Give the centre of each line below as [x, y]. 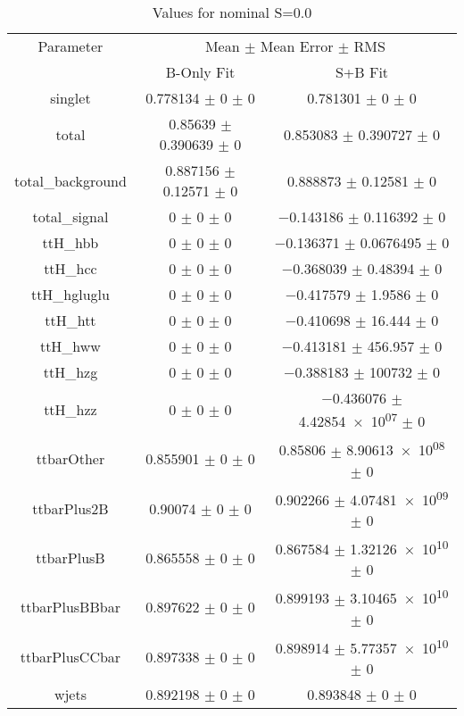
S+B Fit [362, 72]
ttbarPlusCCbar [70, 656]
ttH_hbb [70, 242]
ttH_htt [70, 320]
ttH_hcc [70, 268]
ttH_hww [70, 346]
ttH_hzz [70, 410]
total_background [70, 180]
